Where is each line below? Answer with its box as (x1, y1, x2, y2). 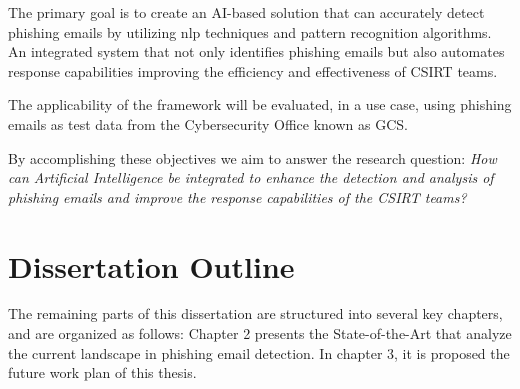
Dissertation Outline (8, 245, 295, 286)
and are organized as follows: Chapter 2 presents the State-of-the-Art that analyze (8, 323, 512, 344)
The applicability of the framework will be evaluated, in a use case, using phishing (8, 94, 512, 115)
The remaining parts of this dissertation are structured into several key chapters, (8, 303, 503, 324)
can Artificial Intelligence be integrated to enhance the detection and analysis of (8, 167, 494, 188)
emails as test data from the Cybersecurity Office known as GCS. (8, 113, 408, 134)
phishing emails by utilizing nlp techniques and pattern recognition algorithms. (8, 21, 492, 42)
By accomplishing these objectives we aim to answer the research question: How (8, 147, 497, 168)
